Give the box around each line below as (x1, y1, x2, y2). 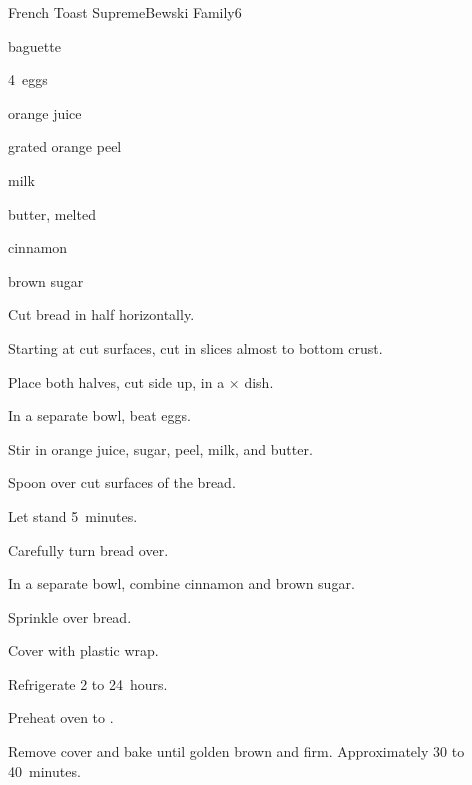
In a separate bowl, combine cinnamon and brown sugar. (8, 573, 355, 594)
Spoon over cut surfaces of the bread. (8, 472, 236, 493)
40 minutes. (8, 760, 81, 781)
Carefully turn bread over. (8, 539, 169, 560)
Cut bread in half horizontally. (8, 304, 195, 325)
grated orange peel (8, 136, 122, 157)
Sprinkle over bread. (8, 606, 132, 627)
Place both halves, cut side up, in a (8, 371, 225, 392)
